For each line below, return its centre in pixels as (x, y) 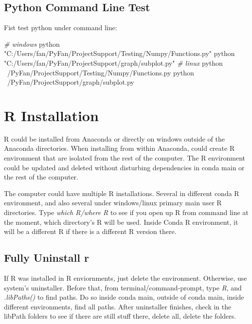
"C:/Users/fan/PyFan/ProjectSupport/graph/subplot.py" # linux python (113, 63)
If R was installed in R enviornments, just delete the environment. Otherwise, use (126, 278)
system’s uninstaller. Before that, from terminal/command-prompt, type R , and (123, 287)
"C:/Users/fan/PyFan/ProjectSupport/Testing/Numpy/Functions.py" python (119, 53)
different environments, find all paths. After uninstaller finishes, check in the (118, 306)
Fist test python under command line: (61, 27)
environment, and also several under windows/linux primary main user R (113, 203)
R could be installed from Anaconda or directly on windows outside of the (115, 138)
